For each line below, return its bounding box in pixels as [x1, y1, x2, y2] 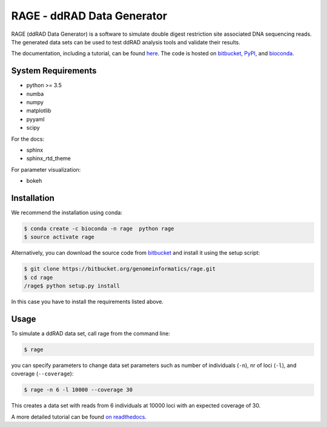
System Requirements [11, 66, 97, 76]
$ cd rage [24, 274, 53, 281]
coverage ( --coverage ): [11, 370, 74, 377]
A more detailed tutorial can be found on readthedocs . [11, 413, 147, 420]
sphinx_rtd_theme [26, 155, 71, 162]
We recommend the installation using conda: [11, 209, 122, 217]
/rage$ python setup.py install [24, 283, 121, 289]
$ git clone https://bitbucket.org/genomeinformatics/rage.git [24, 266, 216, 272]
